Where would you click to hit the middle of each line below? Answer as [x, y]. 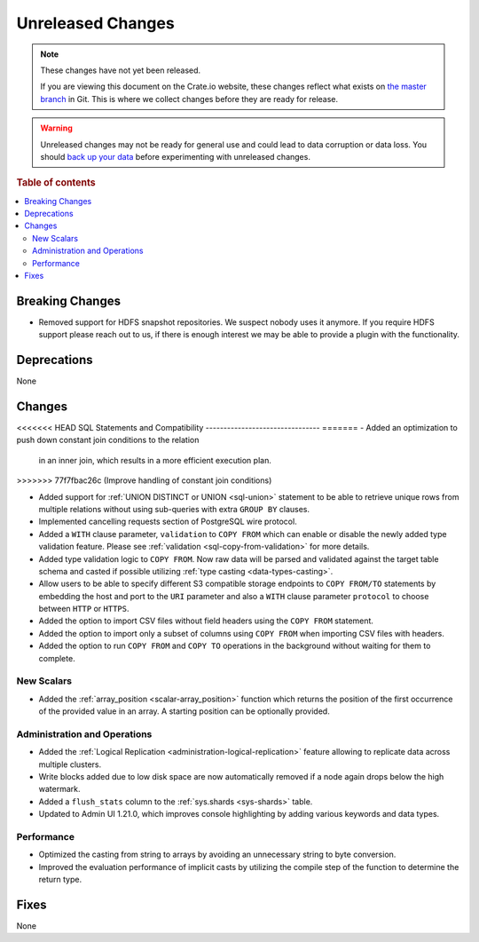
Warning [56, 128]
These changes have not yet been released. [121, 70]
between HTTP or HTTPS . [84, 609]
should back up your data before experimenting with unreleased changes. [175, 156]
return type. [60, 880]
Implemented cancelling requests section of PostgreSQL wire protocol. [168, 522]
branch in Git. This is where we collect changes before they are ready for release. [189, 99]
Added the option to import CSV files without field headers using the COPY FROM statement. [206, 621]
